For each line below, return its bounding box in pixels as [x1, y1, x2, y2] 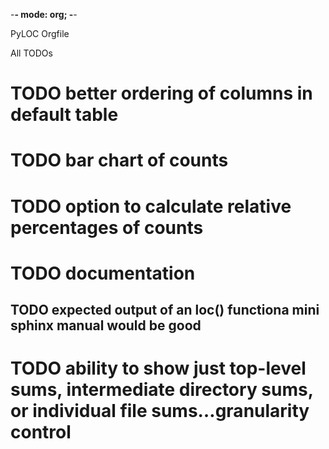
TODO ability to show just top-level [10, 357, 307, 380]
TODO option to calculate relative [10, 195, 292, 218]
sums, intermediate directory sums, [10, 379, 314, 401]
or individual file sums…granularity [10, 400, 310, 423]
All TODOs [10, 47, 53, 59]
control [10, 421, 72, 444]
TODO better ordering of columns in [10, 82, 313, 105]
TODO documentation [10, 262, 196, 284]
